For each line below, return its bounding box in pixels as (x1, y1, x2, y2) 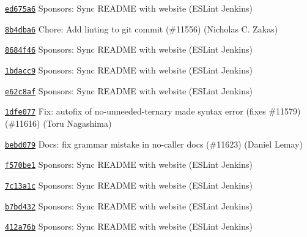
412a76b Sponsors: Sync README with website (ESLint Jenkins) (5, 220, 253, 233)
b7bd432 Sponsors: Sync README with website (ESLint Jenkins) (5, 199, 253, 212)
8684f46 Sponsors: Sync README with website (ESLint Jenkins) (5, 43, 253, 56)
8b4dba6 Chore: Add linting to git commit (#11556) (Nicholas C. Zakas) (5, 22, 278, 35)
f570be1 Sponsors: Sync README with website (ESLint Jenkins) (5, 158, 253, 171)
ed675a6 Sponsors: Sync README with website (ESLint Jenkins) (5, 2, 253, 14)
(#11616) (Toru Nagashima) (5, 116, 112, 129)
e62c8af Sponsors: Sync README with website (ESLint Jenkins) (5, 84, 253, 97)
